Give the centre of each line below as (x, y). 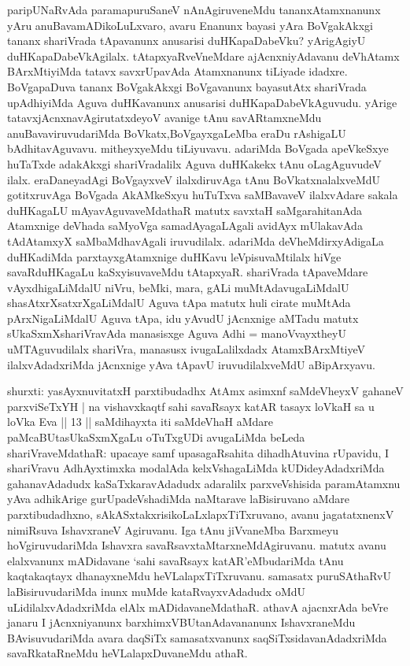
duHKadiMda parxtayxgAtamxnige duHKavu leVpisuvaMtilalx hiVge (174, 256)
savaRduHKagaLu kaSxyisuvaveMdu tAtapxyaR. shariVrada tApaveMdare (188, 272)
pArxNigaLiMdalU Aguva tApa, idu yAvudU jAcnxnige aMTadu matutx (183, 318)
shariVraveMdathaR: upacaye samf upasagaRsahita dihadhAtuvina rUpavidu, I (198, 452)
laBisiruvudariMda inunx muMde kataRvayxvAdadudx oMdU (157, 591)
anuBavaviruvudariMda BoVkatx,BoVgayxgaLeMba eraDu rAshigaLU (177, 133)
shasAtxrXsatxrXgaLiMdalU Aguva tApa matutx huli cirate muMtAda (179, 303)
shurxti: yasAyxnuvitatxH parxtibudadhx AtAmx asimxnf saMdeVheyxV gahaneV (205, 391)
